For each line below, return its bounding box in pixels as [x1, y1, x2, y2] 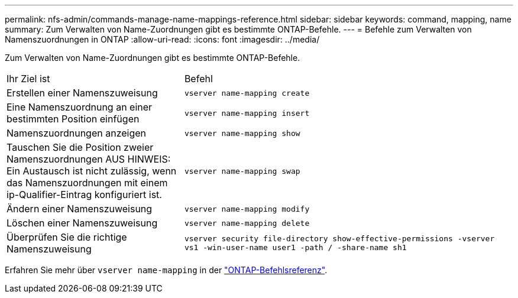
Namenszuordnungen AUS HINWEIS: [7, 153, 171, 165]
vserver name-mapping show [184, 128, 300, 138]
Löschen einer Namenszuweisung [7, 217, 158, 229]
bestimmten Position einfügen [7, 113, 140, 125]
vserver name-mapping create [184, 88, 310, 98]
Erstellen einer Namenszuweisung [7, 87, 158, 99]
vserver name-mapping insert [184, 108, 310, 118]
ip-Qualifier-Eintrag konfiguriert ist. [7, 189, 162, 200]
